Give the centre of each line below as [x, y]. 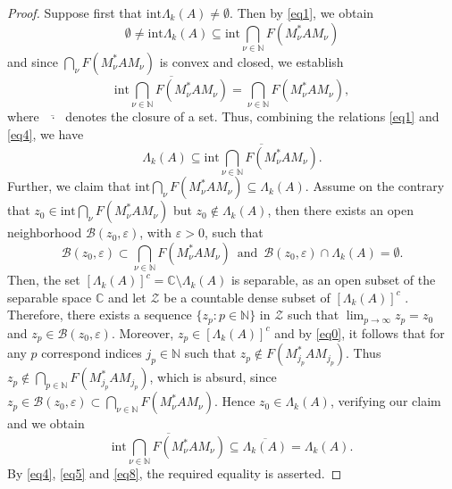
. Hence [234, 401]
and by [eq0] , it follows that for [360, 332]
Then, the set [44, 280]
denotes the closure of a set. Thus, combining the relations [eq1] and [252, 116]
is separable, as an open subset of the [333, 280]
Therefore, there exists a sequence [100, 315]
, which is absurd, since [213, 377]
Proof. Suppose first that [75, 12]
